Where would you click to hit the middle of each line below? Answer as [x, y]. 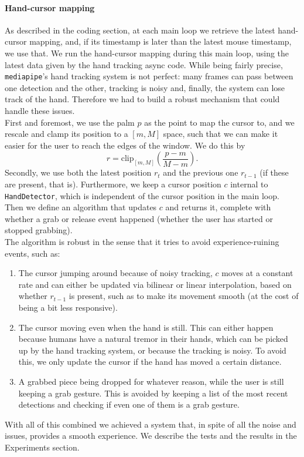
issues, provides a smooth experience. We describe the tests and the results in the [151, 436]
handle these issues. [40, 111]
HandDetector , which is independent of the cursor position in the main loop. [142, 195]
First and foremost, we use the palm [70, 122]
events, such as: [33, 253]
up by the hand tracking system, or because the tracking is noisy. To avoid [152, 350]
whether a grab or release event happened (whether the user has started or [139, 218]
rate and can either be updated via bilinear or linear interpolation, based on [155, 284]
